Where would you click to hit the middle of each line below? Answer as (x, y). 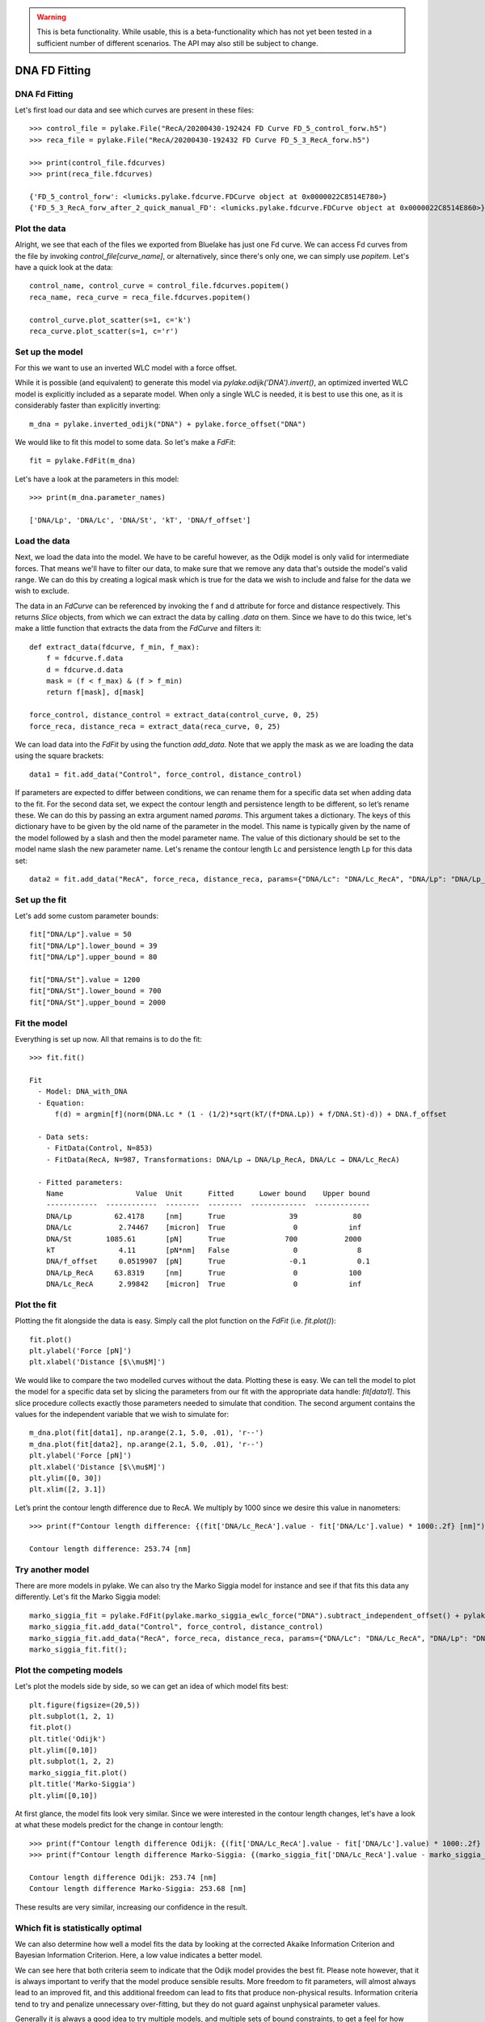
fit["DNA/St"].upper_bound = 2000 (97, 1002)
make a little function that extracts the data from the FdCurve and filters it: (138, 628)
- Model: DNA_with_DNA (82, 1091)
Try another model (52, 1569)
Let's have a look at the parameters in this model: (97, 479)
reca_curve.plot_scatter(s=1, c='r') (104, 331)
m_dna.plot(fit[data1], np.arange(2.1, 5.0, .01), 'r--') (147, 1433)
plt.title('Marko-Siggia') (83, 1784)
